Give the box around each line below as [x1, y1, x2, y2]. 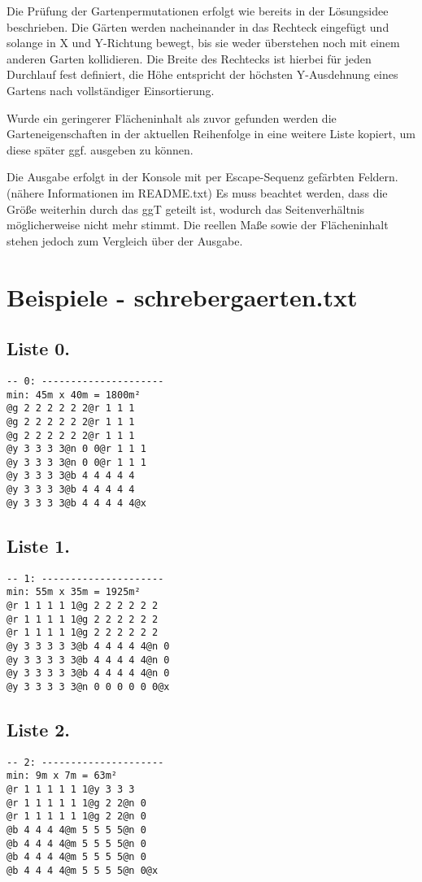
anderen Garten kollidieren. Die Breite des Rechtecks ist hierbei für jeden [7, 50, 372, 67]
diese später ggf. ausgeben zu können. [7, 141, 194, 158]
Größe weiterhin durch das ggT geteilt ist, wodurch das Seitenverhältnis [7, 200, 365, 217]
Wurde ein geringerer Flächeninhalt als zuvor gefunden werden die [7, 109, 337, 126]
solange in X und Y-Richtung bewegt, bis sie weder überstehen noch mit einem [7, 34, 400, 51]
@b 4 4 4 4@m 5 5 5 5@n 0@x [7, 865, 159, 877]
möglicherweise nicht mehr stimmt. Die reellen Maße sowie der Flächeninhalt [7, 216, 389, 233]
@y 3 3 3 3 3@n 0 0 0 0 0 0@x [7, 680, 170, 693]
